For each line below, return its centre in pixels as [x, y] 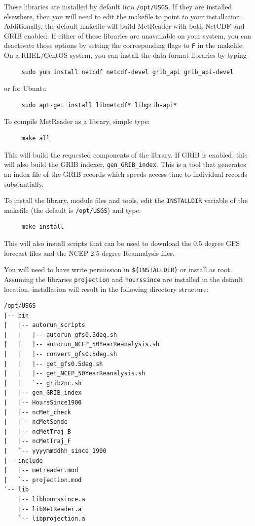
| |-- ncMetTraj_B [38, 431]
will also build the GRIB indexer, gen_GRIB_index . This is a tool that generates [125, 164]
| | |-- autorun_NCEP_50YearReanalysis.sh [82, 344]
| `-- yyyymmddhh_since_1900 [55, 451]
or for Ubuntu [25, 88]
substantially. [24, 183]
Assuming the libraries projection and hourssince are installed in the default [124, 279]
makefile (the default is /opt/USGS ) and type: [73, 210]
